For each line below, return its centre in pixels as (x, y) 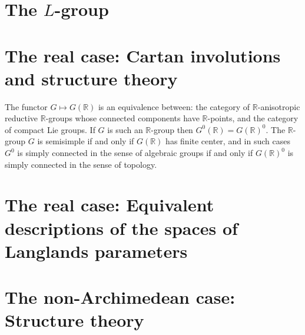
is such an (125, 129)
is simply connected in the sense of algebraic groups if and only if (135, 153)
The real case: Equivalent (110, 205)
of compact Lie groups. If (50, 129)
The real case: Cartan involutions (143, 55)
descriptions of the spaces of (121, 228)
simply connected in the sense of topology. (81, 164)
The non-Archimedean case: (120, 297)
